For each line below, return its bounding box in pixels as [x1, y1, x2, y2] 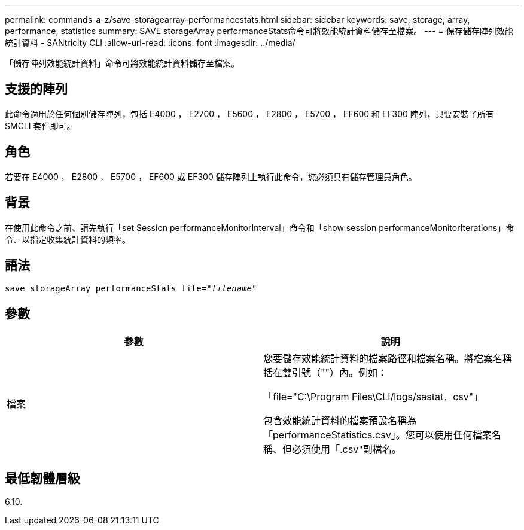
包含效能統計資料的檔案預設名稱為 [263, 415, 417, 427]
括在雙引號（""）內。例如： [263, 367, 387, 379]
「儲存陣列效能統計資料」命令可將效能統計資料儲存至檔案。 [5, 58, 239, 68]
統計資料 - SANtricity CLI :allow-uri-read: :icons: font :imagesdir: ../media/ [5, 38, 295, 48]
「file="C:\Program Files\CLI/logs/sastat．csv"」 [263, 391, 483, 403]
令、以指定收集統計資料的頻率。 [5, 234, 130, 245]
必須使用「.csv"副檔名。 [292, 443, 401, 456]
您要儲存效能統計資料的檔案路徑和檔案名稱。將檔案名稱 [263, 352, 513, 365]
